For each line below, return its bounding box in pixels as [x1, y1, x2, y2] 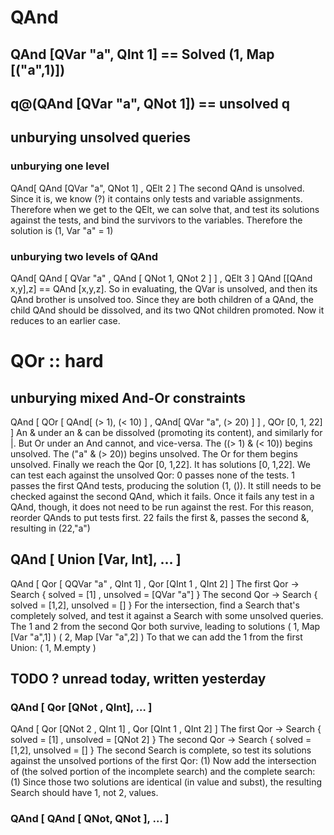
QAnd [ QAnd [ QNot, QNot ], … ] [10, 812, 170, 826]
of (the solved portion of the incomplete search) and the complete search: [10, 766, 316, 778]
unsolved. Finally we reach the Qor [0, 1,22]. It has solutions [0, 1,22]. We [10, 458, 311, 470]
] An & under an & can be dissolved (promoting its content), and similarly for [10, 426, 323, 438]
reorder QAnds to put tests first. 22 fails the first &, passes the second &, [10, 511, 310, 523]
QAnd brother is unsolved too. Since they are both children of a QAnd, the [10, 293, 315, 305]
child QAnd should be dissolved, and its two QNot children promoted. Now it [10, 304, 325, 316]
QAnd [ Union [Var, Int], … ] [10, 551, 182, 568]
